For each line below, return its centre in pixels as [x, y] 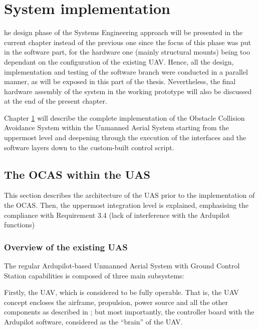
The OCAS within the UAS [77, 174]
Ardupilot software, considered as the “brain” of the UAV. [93, 322]
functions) [20, 225]
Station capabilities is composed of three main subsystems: [94, 275]
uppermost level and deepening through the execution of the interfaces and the [125, 137]
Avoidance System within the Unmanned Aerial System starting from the [116, 127]
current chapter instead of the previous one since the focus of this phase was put [128, 42]
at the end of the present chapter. [56, 101]
